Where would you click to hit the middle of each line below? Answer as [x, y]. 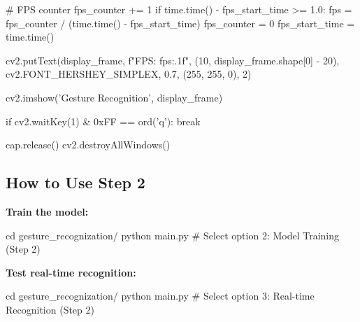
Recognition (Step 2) [50, 309]
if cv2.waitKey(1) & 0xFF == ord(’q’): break [103, 121]
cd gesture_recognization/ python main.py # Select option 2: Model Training [173, 235]
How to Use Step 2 [75, 182]
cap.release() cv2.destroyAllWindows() [88, 145]
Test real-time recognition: [71, 272]
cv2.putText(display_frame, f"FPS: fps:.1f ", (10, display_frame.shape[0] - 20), [173, 60]
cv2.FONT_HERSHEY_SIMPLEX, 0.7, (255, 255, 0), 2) [129, 74]
